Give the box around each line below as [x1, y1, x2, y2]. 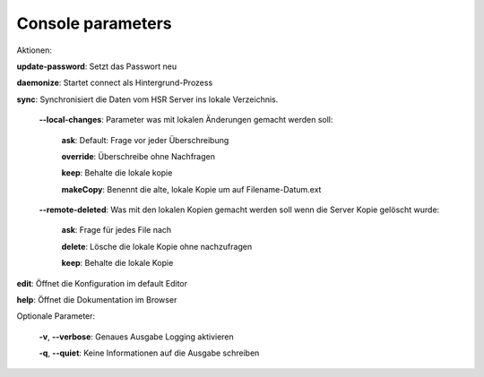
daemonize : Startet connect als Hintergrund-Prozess [16, 77, 213, 89]
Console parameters [16, 13, 172, 33]
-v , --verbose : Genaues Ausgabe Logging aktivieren [39, 331, 235, 342]
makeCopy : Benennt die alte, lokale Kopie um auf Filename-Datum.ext [61, 184, 322, 194]
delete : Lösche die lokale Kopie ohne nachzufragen [61, 241, 253, 252]
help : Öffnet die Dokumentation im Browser [16, 295, 177, 305]
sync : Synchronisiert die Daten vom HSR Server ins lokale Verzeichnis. [16, 94, 279, 105]
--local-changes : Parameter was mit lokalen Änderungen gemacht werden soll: [39, 115, 333, 125]
